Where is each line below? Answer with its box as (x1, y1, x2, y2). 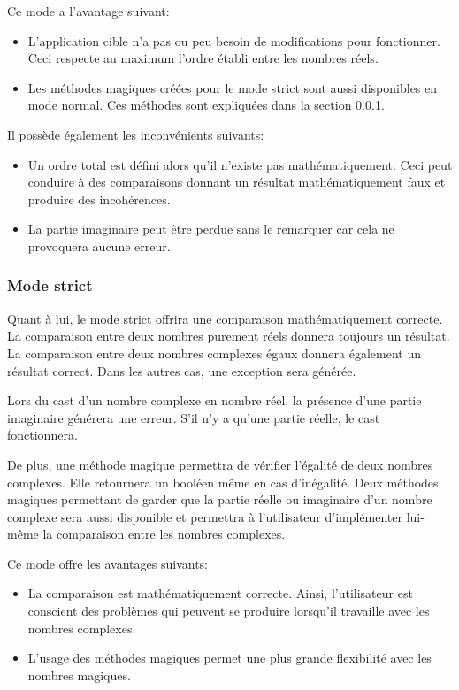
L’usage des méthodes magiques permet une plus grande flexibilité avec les (27, 648, 432, 667)
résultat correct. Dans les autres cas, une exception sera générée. (7, 361, 356, 379)
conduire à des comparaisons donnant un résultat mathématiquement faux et (27, 172, 446, 191)
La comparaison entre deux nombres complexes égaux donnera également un (7, 343, 421, 362)
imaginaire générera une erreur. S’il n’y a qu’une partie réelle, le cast (7, 408, 380, 426)
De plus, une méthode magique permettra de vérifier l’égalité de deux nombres (7, 455, 433, 473)
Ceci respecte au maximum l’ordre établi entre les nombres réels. (27, 49, 379, 67)
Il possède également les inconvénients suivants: (7, 125, 264, 143)
